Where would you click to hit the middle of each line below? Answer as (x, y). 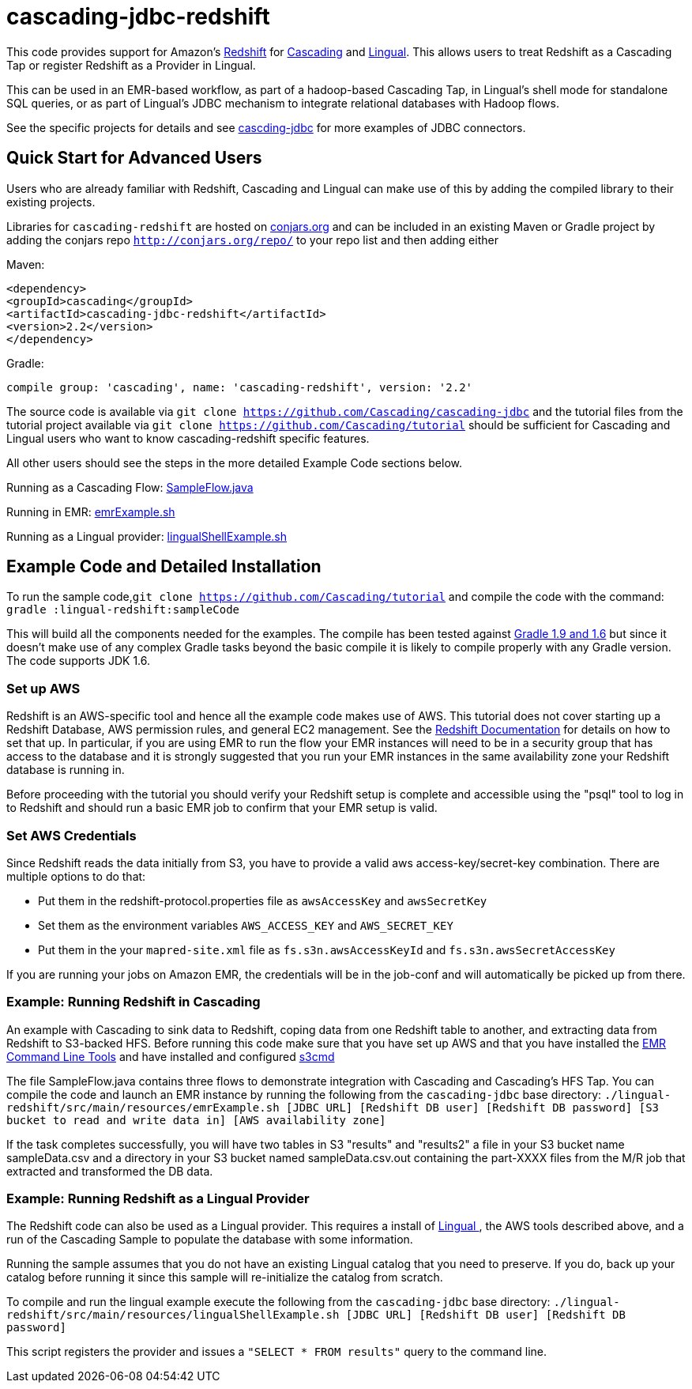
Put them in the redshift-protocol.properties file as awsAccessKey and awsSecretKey (263, 900)
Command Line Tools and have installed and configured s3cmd (171, 1056)
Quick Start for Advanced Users (134, 158)
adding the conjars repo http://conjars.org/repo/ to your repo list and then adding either (252, 240)
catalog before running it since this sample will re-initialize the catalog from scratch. (225, 1278)
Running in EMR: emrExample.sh (91, 511)
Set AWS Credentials (71, 835)
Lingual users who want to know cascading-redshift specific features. (188, 438)
